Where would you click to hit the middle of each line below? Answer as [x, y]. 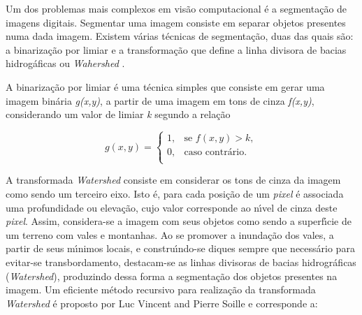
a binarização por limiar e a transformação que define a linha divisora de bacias [176, 49]
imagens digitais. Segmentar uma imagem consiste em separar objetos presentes [176, 22]
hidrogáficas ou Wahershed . [65, 63]
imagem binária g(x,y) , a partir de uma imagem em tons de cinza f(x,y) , [160, 100]
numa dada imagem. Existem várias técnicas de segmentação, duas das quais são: [180, 36]
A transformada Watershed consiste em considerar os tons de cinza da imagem [173, 180]
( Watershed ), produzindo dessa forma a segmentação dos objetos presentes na [172, 276]
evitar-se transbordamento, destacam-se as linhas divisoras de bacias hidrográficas [181, 262]
